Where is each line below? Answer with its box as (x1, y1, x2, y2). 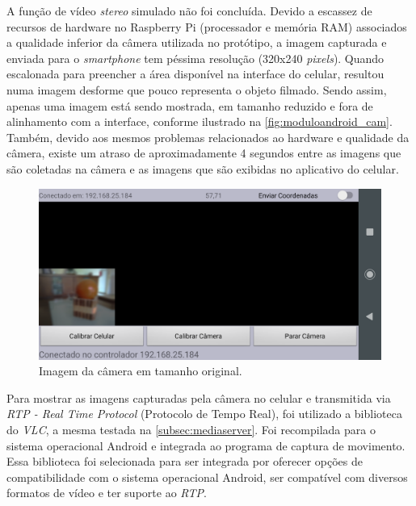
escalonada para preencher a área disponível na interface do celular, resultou (6, 65, 384, 82)
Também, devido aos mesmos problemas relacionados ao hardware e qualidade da (6, 128, 410, 145)
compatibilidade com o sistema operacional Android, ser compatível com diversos (6, 468, 408, 485)
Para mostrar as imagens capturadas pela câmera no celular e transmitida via (6, 389, 391, 406)
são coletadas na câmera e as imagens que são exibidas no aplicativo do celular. (6, 160, 399, 177)
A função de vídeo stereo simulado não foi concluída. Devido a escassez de (6, 2, 372, 19)
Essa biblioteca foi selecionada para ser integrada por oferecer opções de (6, 453, 363, 470)
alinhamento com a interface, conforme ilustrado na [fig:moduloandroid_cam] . (6, 113, 393, 130)
